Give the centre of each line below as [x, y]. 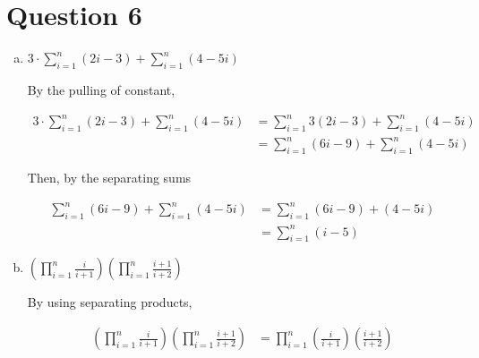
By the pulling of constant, [101, 89]
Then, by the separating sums [109, 178]
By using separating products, [110, 302]
